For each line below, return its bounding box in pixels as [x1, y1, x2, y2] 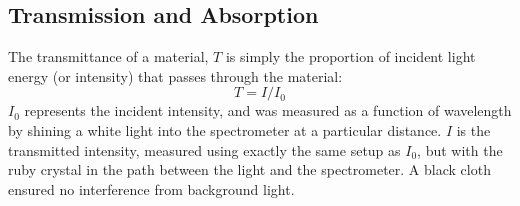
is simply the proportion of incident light [225, 46, 476, 67]
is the [456, 119, 491, 140]
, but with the [417, 139, 503, 160]
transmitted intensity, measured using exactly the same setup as [8, 139, 401, 160]
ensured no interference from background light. [8, 178, 295, 199]
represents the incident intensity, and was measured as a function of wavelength [24, 100, 512, 121]
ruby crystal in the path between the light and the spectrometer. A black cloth [8, 159, 491, 180]
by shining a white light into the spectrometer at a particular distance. [8, 119, 442, 140]
